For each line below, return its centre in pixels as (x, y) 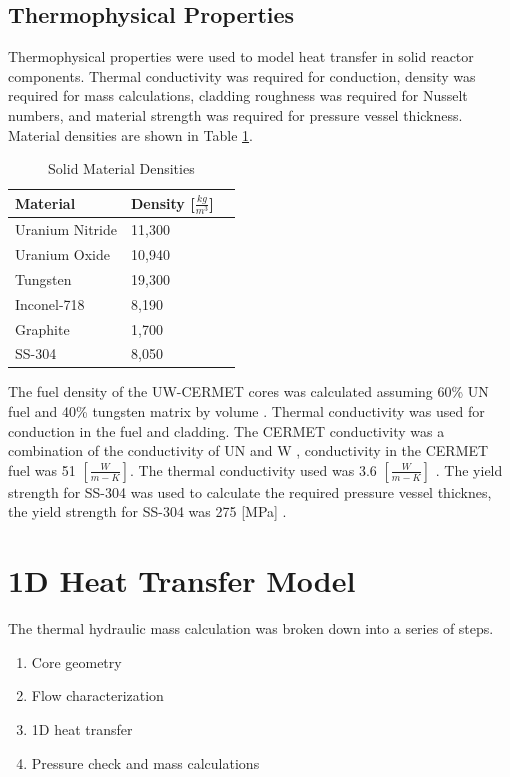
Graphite (42, 328)
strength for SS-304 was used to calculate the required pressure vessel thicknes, (250, 491)
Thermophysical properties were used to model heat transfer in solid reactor (241, 56)
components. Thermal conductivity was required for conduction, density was (242, 75)
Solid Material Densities (121, 168)
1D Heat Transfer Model (182, 580)
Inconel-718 (50, 303)
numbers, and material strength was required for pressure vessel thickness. (235, 114)
